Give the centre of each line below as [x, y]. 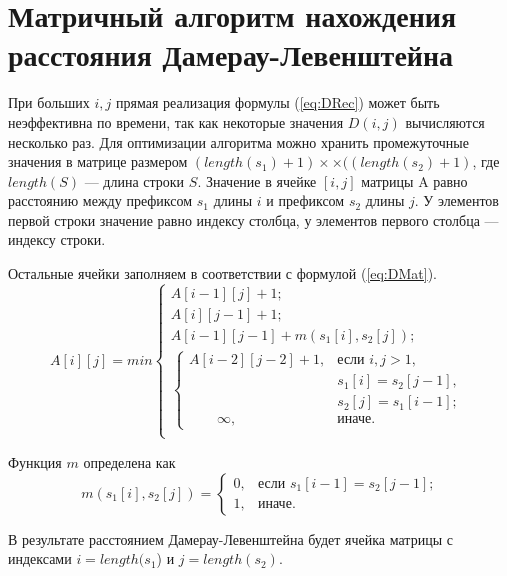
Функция [35, 461]
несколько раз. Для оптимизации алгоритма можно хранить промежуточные [238, 141]
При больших [49, 102]
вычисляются [445, 121]
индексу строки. [57, 239]
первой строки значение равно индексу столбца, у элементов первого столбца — [253, 219]
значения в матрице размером [98, 161]
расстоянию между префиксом [100, 200]
